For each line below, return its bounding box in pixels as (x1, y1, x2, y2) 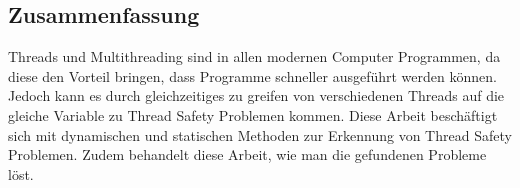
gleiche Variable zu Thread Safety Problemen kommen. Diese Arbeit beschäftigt (8, 104, 498, 125)
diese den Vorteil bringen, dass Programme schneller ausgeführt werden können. (8, 65, 497, 86)
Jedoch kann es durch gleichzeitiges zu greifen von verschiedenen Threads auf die (8, 85, 505, 106)
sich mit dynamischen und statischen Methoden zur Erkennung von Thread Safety (8, 124, 512, 145)
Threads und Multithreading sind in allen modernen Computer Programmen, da (8, 46, 501, 67)
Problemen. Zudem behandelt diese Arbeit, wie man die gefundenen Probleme (8, 144, 487, 165)
